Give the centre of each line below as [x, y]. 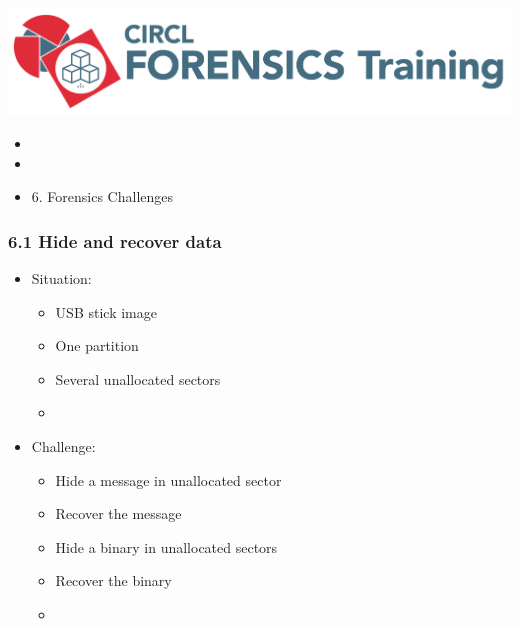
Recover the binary [113, 580]
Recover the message [118, 513]
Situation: [61, 277]
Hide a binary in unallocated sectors [166, 546]
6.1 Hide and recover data [115, 240]
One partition [97, 345]
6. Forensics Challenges [102, 196]
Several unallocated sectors [138, 378]
